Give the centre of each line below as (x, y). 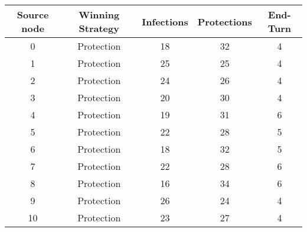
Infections (165, 21)
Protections (225, 21)
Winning (99, 14)
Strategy (99, 28)
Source (33, 14)
